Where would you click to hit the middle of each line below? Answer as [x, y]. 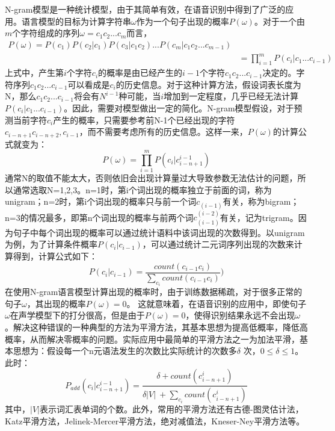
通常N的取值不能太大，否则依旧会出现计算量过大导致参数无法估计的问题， [151, 178]
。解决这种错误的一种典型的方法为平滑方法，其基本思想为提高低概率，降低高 [156, 327]
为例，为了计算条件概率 [51, 244]
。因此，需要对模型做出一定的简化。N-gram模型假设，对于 [179, 107]
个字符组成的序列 [46, 33]
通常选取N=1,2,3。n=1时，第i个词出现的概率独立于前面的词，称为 [142, 189]
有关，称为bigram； [261, 201]
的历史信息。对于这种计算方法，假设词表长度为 [208, 84]
